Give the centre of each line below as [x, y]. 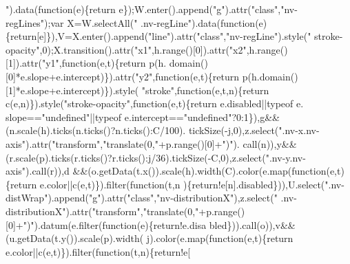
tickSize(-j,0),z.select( [234, 130]
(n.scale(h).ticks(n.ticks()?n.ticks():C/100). [96, 130]
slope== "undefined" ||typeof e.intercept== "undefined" [119, 117]
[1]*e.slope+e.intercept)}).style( [72, 90]
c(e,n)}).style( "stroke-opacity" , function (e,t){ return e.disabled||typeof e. [155, 103]
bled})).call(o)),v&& [252, 224]
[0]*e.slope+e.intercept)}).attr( [71, 76]
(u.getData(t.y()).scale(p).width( [75, 238]
